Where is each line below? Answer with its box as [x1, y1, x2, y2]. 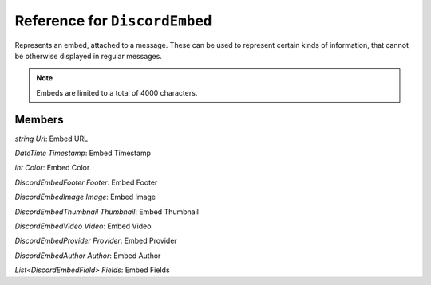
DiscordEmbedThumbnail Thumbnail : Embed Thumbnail [14, 207, 200, 217]
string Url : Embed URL [14, 134, 89, 143]
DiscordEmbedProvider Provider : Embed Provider [14, 236, 177, 246]
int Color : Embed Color [14, 163, 90, 173]
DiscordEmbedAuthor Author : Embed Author [14, 251, 161, 260]
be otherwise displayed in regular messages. [14, 51, 163, 61]
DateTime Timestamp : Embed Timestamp [14, 148, 152, 158]
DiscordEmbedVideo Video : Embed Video [14, 221, 152, 231]
